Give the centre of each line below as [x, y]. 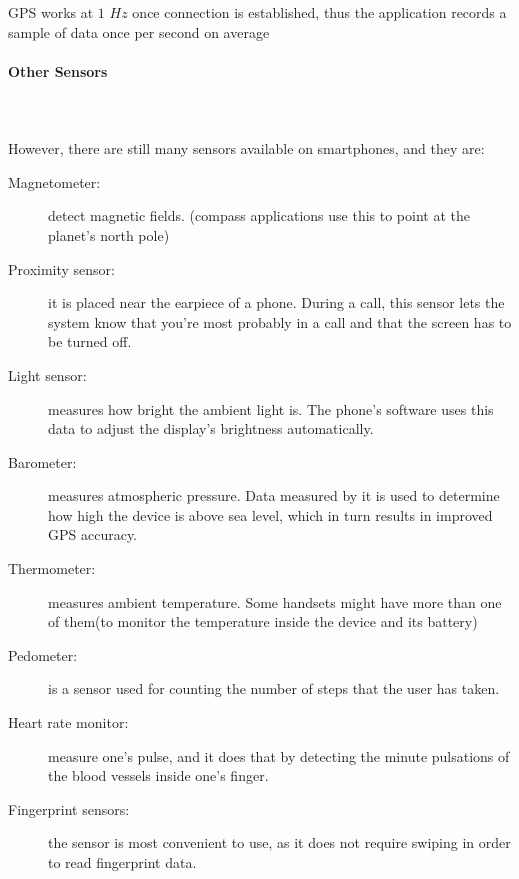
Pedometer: [43, 654]
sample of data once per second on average [139, 31]
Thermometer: [52, 568]
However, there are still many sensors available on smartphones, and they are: [246, 148]
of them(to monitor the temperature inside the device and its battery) [263, 621]
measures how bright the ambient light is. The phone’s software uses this [271, 408]
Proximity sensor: [61, 268]
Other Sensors [58, 70]
